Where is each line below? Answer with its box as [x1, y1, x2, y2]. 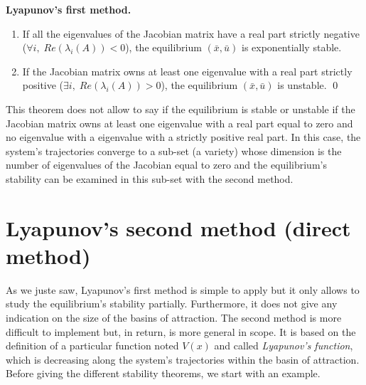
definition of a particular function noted [6, 338, 179, 353]
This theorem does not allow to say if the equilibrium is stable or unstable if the [6, 101, 355, 116]
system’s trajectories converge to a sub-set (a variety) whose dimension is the [6, 143, 342, 158]
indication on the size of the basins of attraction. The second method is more [6, 310, 342, 325]
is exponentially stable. [242, 40, 342, 55]
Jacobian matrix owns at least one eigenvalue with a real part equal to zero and [6, 115, 353, 130]
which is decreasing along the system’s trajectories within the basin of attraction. [6, 352, 360, 366]
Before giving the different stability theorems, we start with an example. [6, 366, 321, 381]
